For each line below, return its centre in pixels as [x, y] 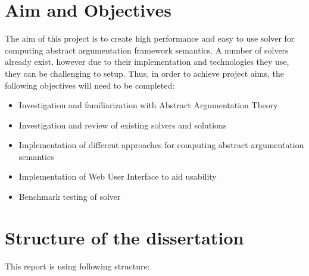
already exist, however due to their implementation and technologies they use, [147, 62]
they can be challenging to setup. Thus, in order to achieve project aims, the [144, 73]
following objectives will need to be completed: [90, 85]
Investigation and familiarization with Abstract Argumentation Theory [148, 105]
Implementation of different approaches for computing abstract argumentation [161, 145]
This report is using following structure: [77, 266]
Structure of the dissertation [124, 237]
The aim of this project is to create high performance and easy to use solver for [150, 38]
